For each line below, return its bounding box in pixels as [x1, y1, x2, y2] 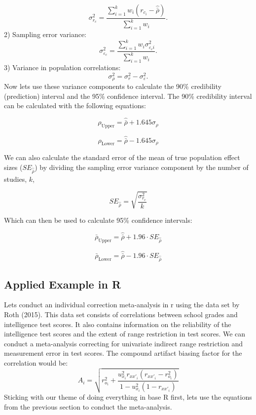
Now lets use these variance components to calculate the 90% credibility [4, 81, 221, 91]
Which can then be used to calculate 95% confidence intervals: [4, 215, 192, 225]
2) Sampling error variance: [4, 29, 87, 40]
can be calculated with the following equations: [4, 100, 146, 111]
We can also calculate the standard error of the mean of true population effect [4, 152, 240, 163]
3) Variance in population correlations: [4, 62, 121, 72]
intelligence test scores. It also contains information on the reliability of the [4, 319, 231, 329]
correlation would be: [4, 357, 68, 368]
